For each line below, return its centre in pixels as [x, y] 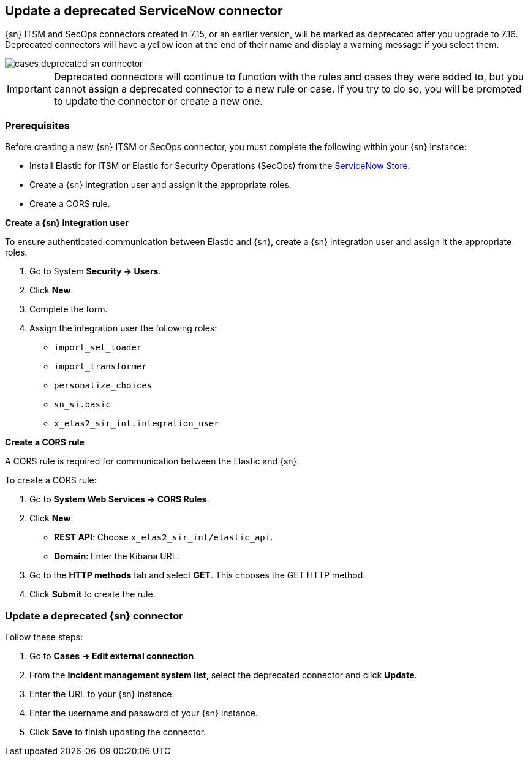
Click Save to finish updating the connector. [118, 732]
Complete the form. [69, 309]
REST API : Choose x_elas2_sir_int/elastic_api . [164, 537]
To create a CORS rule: [51, 480]
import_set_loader [98, 348]
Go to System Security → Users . [95, 271]
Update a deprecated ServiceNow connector [144, 11]
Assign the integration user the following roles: [123, 328]
